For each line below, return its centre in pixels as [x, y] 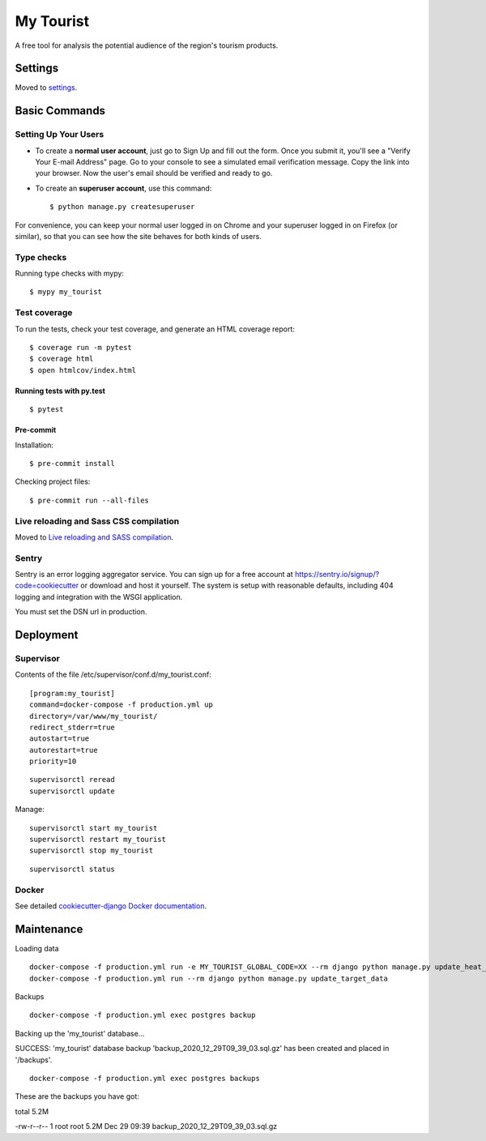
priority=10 [53, 761]
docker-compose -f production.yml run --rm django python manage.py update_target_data [209, 978]
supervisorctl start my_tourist [94, 828]
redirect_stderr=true [72, 727]
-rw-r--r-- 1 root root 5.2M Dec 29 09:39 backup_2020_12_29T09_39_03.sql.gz [146, 1126]
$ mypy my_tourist [66, 292]
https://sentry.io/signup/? [337, 575]
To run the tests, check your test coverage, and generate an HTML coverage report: [155, 329]
